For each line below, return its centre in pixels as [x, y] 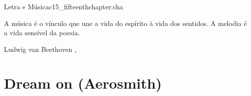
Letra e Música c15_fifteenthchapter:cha [64, 6]
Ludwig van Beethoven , [40, 49]
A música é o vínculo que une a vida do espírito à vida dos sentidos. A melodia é [125, 23]
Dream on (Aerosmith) [83, 83]
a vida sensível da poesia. [42, 33]
